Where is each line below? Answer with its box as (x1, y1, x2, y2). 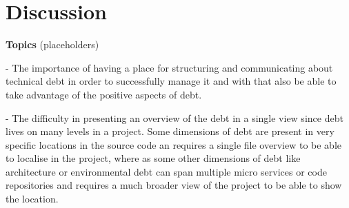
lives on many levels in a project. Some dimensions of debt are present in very (6, 124, 335, 138)
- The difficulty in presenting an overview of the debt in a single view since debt (6, 110, 343, 125)
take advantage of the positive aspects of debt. (6, 87, 202, 101)
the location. (6, 191, 59, 206)
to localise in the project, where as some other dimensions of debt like (6, 151, 301, 165)
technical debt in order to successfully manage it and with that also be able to (6, 74, 337, 88)
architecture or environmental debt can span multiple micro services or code (6, 164, 327, 178)
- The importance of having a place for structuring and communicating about (6, 60, 333, 74)
